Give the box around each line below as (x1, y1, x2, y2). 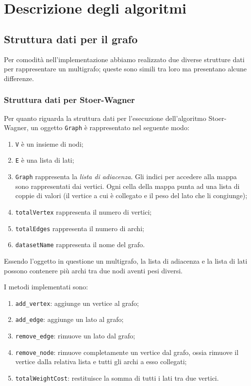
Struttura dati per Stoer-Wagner (4, 94, 135, 106)
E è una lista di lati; (15, 155, 74, 165)
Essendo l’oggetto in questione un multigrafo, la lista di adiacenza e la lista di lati (4, 255, 248, 266)
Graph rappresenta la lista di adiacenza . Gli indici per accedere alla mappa (15, 171, 237, 182)
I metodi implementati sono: (4, 282, 88, 292)
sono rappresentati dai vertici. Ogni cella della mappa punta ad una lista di (15, 181, 240, 191)
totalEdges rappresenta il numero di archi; (15, 223, 144, 233)
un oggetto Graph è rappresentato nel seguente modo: (31, 122, 189, 133)
